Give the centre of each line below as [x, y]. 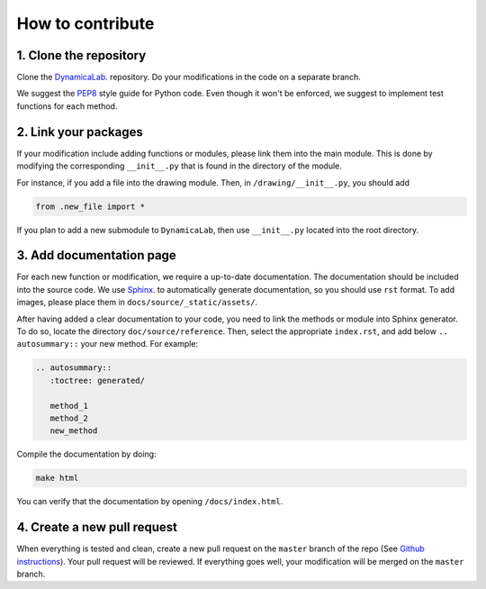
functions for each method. [67, 106]
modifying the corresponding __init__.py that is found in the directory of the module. [179, 166]
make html [57, 478]
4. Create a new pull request [97, 527]
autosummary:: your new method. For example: [107, 344]
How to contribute [85, 23]
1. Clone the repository [81, 55]
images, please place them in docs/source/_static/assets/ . [137, 303]
